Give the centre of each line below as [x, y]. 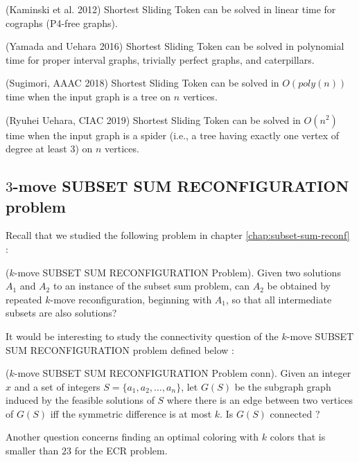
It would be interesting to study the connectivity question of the [142, 336]
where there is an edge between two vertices [260, 400]
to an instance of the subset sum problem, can [151, 286]
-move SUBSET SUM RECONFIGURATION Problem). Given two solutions [177, 272]
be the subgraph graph [283, 386]
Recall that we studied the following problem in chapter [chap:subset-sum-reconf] [178, 235]
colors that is [298, 437]
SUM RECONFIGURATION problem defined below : [120, 349]
